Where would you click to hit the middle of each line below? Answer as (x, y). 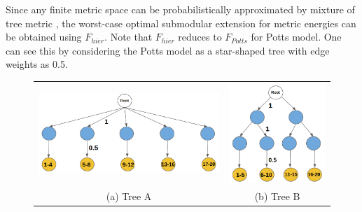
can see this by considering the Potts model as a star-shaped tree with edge (168, 50)
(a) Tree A (129, 196)
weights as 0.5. (37, 64)
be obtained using (44, 37)
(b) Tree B (277, 196)
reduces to (200, 37)
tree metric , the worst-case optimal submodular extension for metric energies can (181, 23)
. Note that (128, 37)
